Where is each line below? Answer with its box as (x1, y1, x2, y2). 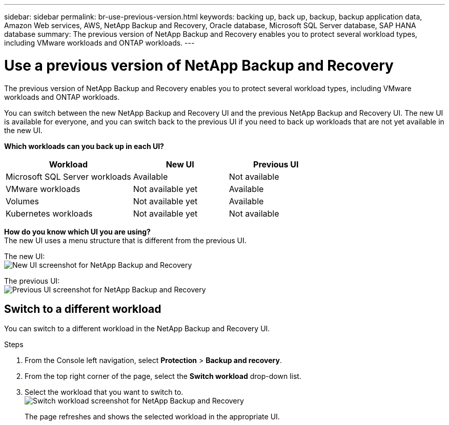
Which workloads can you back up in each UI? (4, 141, 164, 151)
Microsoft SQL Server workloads (6, 171, 131, 182)
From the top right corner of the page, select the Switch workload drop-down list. (25, 372, 301, 381)
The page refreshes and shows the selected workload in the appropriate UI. (25, 412, 280, 421)
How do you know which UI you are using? (4, 227, 151, 236)
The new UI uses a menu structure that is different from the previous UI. (4, 236, 247, 245)
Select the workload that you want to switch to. (25, 388, 183, 397)
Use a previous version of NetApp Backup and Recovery (4, 56, 394, 74)
